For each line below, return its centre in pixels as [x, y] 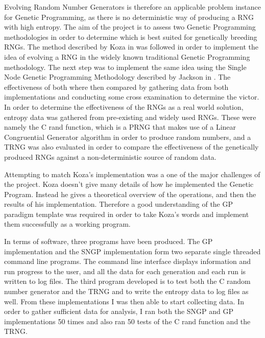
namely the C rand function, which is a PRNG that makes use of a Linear [120, 127]
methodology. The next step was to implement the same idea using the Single [125, 67]
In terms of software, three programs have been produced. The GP [109, 241]
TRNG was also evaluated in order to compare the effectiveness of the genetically [131, 147]
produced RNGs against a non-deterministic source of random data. [110, 156]
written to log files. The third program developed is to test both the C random [127, 281]
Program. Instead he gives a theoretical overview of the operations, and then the [130, 194]
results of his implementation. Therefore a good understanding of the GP [119, 204]
